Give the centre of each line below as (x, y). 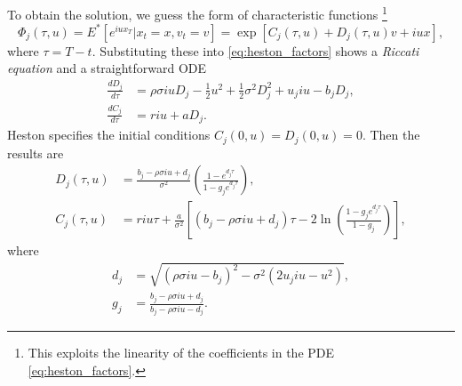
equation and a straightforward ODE (107, 68)
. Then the (391, 135)
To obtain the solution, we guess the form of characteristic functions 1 (197, 13)
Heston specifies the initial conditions (109, 135)
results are (36, 153)
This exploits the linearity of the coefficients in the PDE (181, 353)
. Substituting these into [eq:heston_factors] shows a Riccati (255, 50)
